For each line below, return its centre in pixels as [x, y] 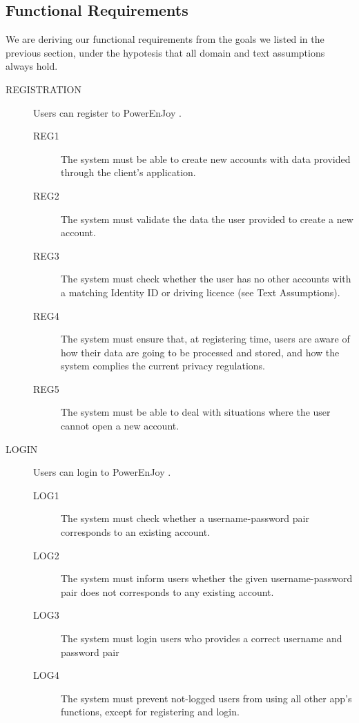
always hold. [32, 66]
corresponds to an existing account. [136, 532]
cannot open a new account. [120, 426]
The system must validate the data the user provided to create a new [207, 219]
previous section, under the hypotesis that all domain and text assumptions [165, 52]
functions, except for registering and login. [150, 712]
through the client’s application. [128, 172]
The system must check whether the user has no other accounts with [206, 279]
